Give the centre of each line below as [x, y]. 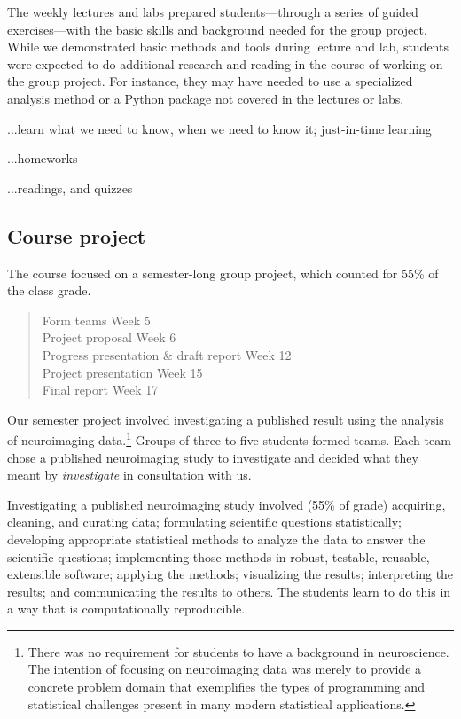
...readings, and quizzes [70, 188]
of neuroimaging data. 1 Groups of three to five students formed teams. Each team [229, 438]
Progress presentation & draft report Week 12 [167, 354]
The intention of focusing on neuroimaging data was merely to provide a [225, 669]
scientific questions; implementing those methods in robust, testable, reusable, [219, 556]
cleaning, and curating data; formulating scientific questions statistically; [205, 522]
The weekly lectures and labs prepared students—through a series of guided [213, 12]
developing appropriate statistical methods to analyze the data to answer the [216, 539]
